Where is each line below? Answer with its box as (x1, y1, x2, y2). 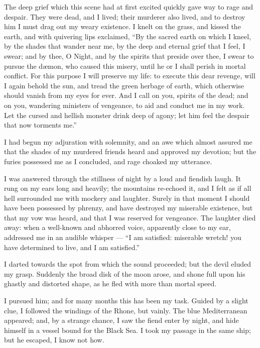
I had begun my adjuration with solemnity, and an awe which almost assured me (4, 136, 252, 147)
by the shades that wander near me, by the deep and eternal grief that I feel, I (4, 41, 245, 51)
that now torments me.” (4, 120, 77, 130)
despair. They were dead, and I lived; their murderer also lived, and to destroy (4, 11, 245, 22)
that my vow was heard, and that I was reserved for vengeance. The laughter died (4, 212, 256, 222)
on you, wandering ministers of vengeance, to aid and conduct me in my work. (4, 99, 245, 110)
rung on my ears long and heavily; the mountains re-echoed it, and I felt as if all (4, 183, 251, 193)
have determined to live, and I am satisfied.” (4, 242, 140, 252)
